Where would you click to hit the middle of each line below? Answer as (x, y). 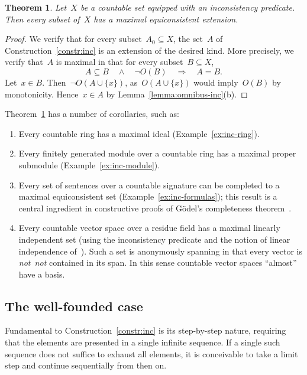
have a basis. (42, 274)
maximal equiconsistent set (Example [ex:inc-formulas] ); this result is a (148, 196)
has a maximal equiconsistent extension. (166, 19)
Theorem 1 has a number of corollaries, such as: (92, 114)
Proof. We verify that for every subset (73, 39)
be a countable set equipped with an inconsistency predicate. (188, 7)
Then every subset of (42, 19)
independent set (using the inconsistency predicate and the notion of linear (154, 239)
